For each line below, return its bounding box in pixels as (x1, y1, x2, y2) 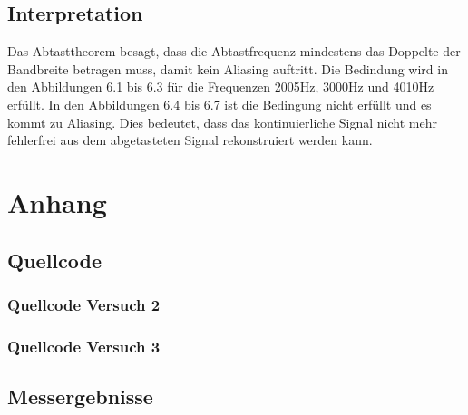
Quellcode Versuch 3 (7, 334, 161, 357)
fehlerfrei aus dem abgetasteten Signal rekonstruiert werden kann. (7, 130, 373, 150)
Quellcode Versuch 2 (7, 293, 161, 315)
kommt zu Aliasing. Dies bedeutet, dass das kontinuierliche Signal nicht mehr (7, 112, 437, 131)
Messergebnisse (7, 382, 153, 410)
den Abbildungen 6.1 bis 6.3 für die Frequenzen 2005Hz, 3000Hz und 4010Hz (7, 77, 434, 96)
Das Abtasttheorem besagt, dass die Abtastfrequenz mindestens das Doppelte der (7, 42, 461, 61)
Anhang (7, 183, 107, 220)
